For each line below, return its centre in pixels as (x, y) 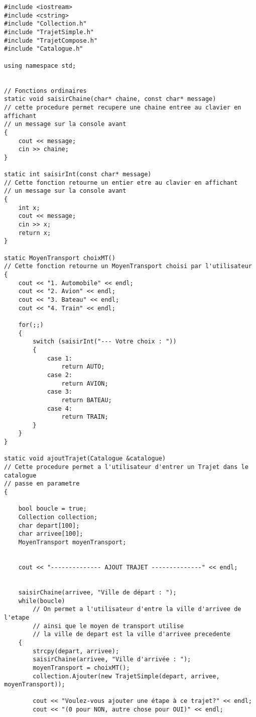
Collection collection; (58, 517)
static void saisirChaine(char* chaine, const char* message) (110, 99)
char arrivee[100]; (51, 534)
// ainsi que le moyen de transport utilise (108, 626)
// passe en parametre (42, 484)
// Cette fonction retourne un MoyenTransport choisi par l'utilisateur (128, 266)
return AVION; (85, 383)
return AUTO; (83, 367)
